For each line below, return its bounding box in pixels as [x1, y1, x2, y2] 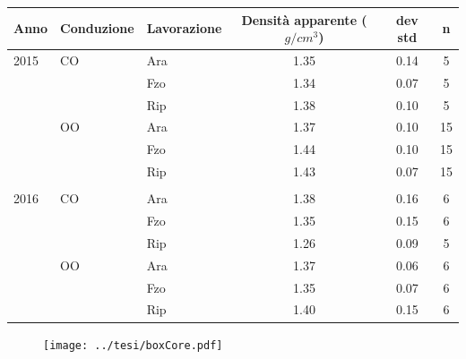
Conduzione [60, 19, 134, 38]
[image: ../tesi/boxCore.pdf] [43, 338, 223, 352]
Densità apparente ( [241, 10, 367, 29]
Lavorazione [146, 19, 222, 38]
